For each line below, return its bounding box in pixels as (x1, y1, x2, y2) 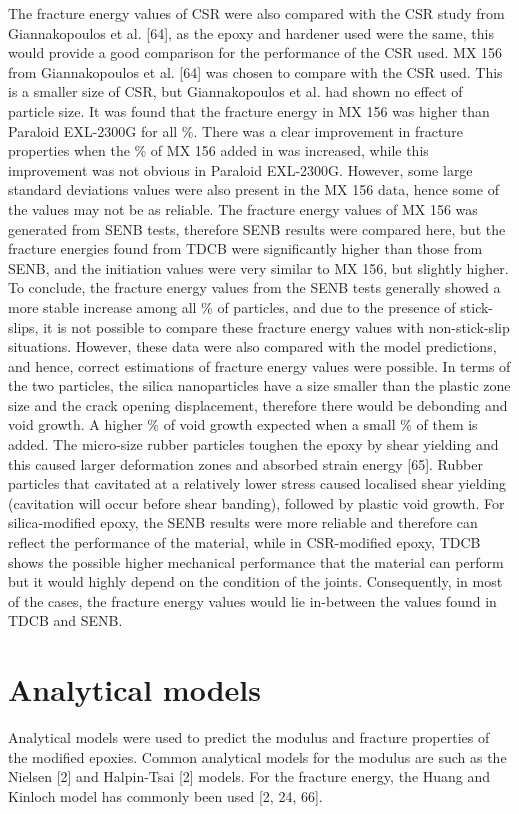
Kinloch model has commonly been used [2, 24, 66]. (8, 785, 323, 806)
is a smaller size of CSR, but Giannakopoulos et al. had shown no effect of (8, 81, 463, 102)
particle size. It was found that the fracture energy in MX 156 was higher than (8, 100, 490, 121)
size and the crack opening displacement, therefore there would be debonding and (8, 394, 508, 415)
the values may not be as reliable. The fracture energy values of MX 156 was (8, 198, 478, 219)
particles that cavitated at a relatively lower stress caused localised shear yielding (8, 473, 507, 494)
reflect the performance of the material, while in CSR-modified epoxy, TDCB (8, 532, 481, 553)
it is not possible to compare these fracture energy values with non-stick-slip (43, 316, 510, 337)
